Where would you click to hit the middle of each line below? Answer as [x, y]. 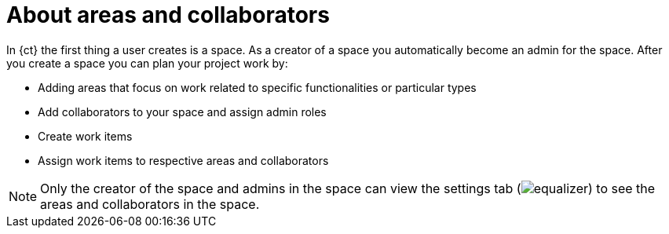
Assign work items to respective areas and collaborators [183, 160]
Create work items [85, 136]
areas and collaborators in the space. [150, 204]
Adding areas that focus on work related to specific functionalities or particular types [257, 87]
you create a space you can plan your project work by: [147, 63]
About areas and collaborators [168, 15]
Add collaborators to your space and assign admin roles [182, 112]
